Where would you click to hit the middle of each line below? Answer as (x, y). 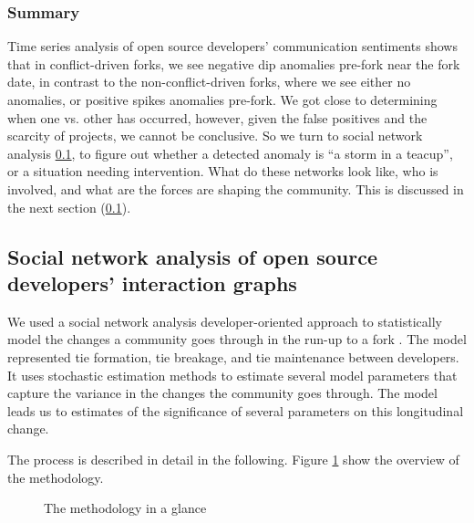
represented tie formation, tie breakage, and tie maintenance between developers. (233, 356)
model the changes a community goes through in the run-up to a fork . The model (237, 339)
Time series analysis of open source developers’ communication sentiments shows (232, 46)
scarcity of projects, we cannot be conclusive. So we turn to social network (215, 136)
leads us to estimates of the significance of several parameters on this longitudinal (236, 410)
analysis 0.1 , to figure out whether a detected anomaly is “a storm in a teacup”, (230, 153)
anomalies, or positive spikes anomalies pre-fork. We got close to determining (222, 99)
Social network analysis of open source (192, 256)
